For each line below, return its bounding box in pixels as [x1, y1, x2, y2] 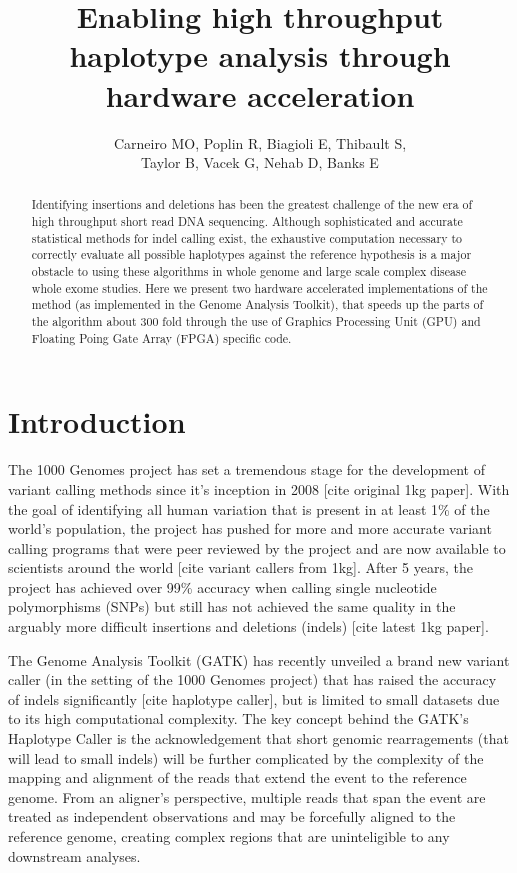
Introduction [8, 401, 186, 442]
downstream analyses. [8, 845, 141, 866]
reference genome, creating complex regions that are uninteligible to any [8, 826, 450, 847]
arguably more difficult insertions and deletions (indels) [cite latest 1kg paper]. [8, 616, 489, 637]
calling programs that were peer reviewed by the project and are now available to [8, 537, 506, 558]
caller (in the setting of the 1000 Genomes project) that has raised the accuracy [8, 669, 497, 690]
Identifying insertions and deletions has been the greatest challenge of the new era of [31, 196, 473, 213]
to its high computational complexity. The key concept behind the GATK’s [8, 708, 469, 729]
